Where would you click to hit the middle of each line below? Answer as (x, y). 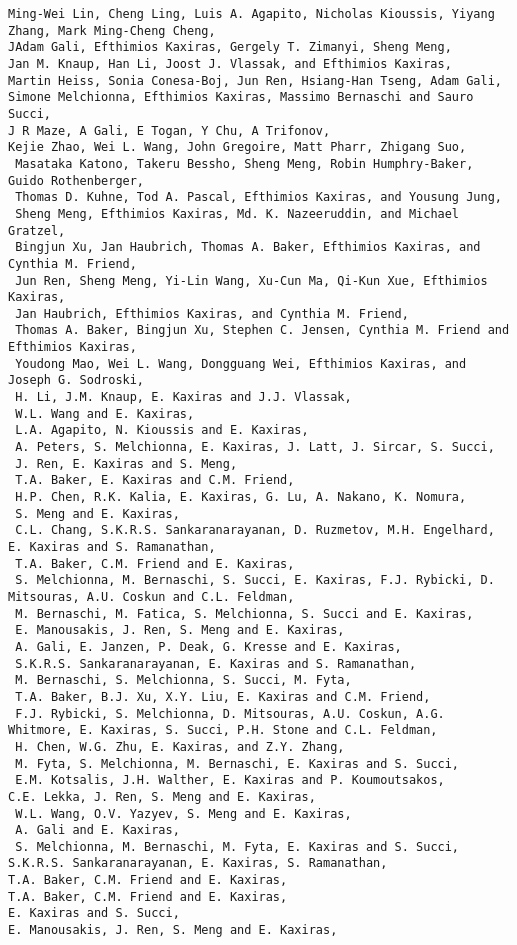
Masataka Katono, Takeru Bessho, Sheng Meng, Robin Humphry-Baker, (244, 163)
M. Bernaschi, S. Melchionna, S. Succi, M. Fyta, (183, 680)
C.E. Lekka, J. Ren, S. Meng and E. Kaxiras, (162, 796)
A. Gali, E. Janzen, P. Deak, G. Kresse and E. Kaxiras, (208, 646)
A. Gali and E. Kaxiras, (97, 830)
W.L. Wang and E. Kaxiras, (105, 413)
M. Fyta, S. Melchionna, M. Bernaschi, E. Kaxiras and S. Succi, (237, 763)
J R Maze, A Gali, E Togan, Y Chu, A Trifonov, (169, 130)
